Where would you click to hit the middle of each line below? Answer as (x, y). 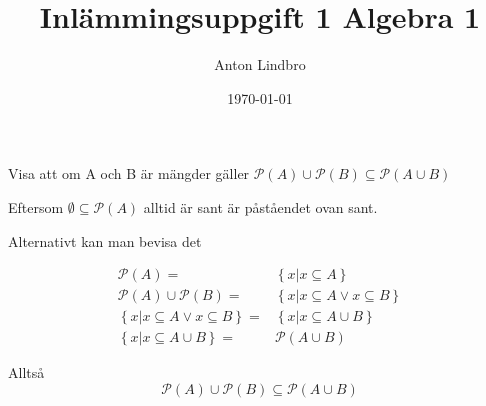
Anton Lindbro (260, 64)
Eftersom (36, 206)
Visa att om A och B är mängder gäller (129, 173)
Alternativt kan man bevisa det (105, 240)
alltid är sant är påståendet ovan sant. (260, 206)
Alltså (26, 372)
